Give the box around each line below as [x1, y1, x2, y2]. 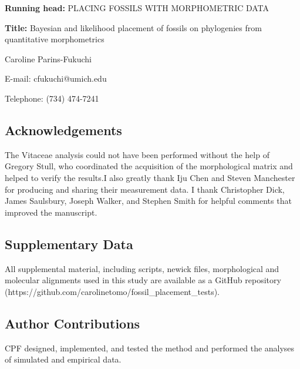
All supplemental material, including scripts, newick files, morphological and [5, 262, 279, 274]
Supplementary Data [5, 234, 133, 253]
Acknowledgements [5, 120, 122, 139]
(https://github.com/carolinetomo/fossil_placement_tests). [5, 285, 220, 297]
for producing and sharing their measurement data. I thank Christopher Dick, [5, 183, 285, 195]
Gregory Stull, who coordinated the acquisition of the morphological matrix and [5, 160, 293, 172]
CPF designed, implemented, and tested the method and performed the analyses [5, 341, 295, 354]
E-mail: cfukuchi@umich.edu [5, 72, 107, 85]
